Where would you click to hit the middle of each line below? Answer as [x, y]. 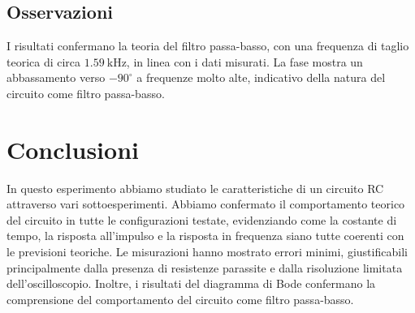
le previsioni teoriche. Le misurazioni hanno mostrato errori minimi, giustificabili [207, 252]
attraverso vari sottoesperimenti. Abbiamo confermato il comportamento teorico [206, 204]
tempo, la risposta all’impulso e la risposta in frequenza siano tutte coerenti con [205, 236]
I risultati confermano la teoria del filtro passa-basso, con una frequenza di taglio [208, 46]
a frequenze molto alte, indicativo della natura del [261, 77]
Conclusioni [73, 149]
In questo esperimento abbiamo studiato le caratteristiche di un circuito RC [195, 188]
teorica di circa [44, 61]
